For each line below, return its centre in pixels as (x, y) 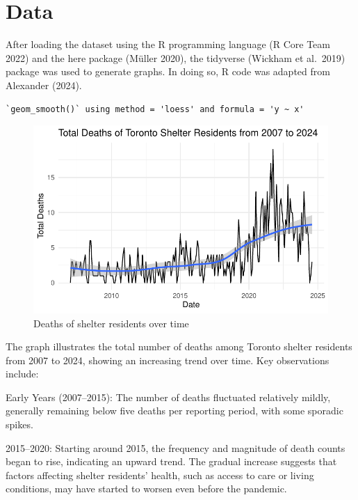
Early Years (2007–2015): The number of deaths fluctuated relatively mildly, (168, 397)
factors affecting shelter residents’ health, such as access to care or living (160, 475)
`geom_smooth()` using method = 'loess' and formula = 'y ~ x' (155, 109)
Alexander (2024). (44, 85)
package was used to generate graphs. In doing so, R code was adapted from (168, 71)
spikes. (19, 424)
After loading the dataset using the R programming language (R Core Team (168, 44)
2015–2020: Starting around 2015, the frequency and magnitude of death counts (176, 447)
